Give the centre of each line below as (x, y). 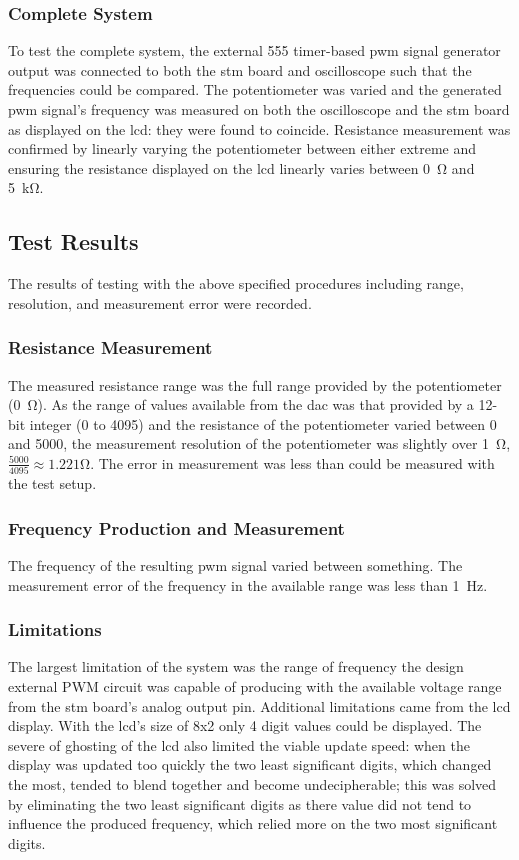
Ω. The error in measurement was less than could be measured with (287, 462)
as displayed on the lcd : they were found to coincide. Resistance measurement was (259, 128)
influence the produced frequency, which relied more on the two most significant (253, 823)
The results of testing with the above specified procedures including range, (236, 283)
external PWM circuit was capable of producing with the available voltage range (255, 686)
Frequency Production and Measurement (176, 527)
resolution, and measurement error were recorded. (160, 302)
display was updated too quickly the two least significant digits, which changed (250, 764)
